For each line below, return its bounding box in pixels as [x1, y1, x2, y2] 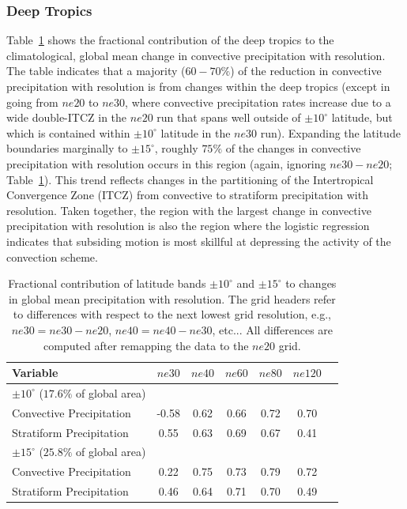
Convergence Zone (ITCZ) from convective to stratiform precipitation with [6, 187, 368, 203]
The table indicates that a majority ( [6, 62, 186, 79]
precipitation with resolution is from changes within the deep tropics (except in [6, 78, 390, 94]
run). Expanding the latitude [260, 124, 401, 141]
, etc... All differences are [212, 321, 334, 337]
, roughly [154, 140, 198, 156]
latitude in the [160, 124, 231, 141]
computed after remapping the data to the [43, 337, 249, 353]
